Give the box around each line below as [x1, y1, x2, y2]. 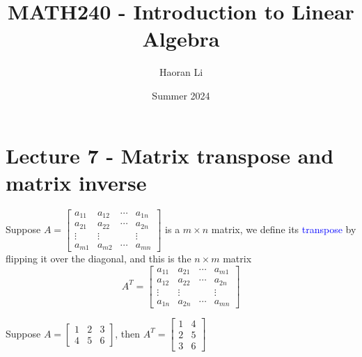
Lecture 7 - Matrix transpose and [6, 141, 334, 169]
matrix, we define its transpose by [211, 221, 356, 236]
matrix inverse [6, 168, 147, 196]
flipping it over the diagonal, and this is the [6, 251, 191, 266]
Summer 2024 [152, 88, 210, 102]
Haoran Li [159, 65, 203, 79]
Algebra [142, 24, 220, 53]
